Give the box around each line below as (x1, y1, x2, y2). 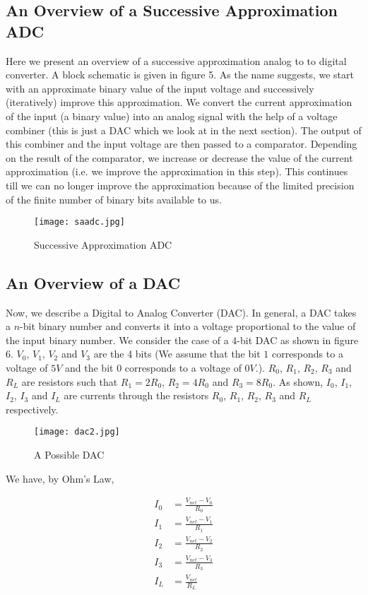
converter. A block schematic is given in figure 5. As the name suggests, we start (6, 67, 354, 82)
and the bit (65, 360, 114, 375)
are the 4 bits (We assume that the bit (93, 346, 261, 361)
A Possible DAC (34, 447, 105, 461)
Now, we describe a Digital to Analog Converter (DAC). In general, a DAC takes (6, 305, 357, 319)
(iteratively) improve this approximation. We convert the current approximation (6, 95, 352, 110)
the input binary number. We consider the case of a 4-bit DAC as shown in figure (6, 332, 359, 347)
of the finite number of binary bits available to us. (6, 192, 222, 206)
